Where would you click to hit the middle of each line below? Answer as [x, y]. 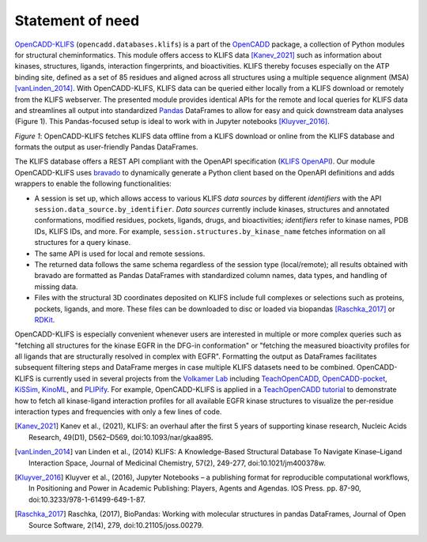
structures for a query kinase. [83, 243]
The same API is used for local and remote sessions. [120, 254]
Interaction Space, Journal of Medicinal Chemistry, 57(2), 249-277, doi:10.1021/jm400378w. [177, 463]
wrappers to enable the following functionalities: [93, 184]
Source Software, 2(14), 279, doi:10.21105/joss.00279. [116, 525]
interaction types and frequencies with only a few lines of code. [118, 412]
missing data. [56, 286]
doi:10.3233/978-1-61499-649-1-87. [87, 499]
